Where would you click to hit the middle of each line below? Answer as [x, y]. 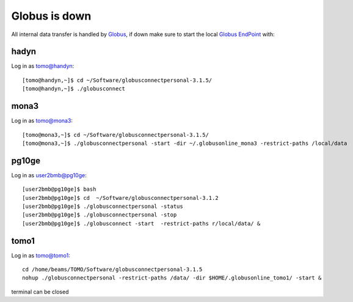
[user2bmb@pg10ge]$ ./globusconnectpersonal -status [103, 206]
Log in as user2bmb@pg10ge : [49, 175]
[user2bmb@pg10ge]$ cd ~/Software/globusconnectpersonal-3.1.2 [121, 198]
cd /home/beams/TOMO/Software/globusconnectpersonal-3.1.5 [112, 270]
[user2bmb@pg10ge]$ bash [59, 189]
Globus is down [51, 16]
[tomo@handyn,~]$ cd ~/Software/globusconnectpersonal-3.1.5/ [117, 80]
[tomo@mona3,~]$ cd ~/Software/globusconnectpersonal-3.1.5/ [115, 135]
